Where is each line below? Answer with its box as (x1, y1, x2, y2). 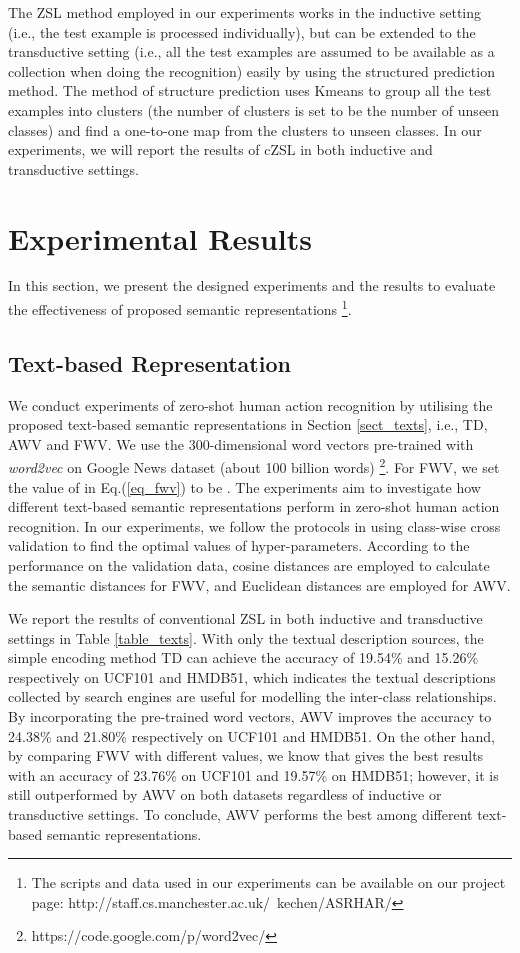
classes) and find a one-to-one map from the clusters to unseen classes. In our (8, 119, 482, 140)
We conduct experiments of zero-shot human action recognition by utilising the (8, 394, 493, 415)
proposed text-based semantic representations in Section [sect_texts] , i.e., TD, (8, 414, 488, 435)
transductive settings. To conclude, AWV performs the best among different (8, 804, 473, 825)
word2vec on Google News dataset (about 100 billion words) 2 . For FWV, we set (8, 454, 500, 477)
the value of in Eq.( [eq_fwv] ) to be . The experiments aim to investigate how (8, 476, 481, 497)
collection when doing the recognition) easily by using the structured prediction (8, 60, 495, 81)
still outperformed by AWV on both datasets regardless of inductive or (8, 784, 442, 805)
